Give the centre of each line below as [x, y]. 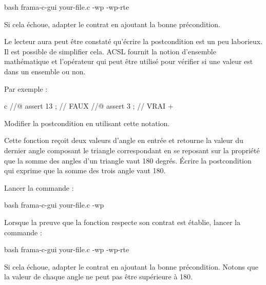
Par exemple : [26, 88]
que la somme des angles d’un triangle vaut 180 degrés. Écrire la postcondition [128, 160]
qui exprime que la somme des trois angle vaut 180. [85, 170]
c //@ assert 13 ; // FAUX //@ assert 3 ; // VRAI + [89, 106]
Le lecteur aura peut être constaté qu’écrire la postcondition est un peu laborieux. [134, 41]
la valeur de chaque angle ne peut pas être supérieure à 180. [99, 277]
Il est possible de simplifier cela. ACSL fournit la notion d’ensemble [110, 51]
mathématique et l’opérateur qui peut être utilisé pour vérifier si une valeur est [129, 61]
